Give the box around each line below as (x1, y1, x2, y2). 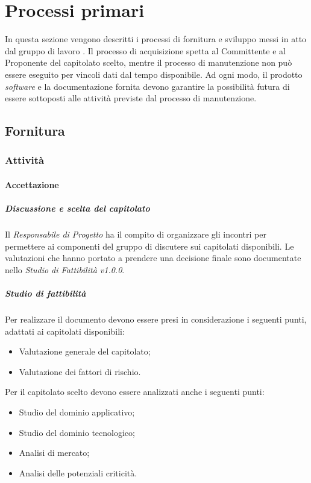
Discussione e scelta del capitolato (5, 202, 150, 215)
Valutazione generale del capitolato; (19, 345, 151, 358)
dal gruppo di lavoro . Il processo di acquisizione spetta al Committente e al (5, 44, 286, 57)
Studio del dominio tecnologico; (19, 426, 135, 438)
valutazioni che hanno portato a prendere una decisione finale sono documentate (5, 251, 301, 264)
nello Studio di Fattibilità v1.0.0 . (5, 263, 125, 276)
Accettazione (5, 178, 59, 191)
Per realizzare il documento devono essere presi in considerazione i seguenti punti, (5, 313, 307, 325)
